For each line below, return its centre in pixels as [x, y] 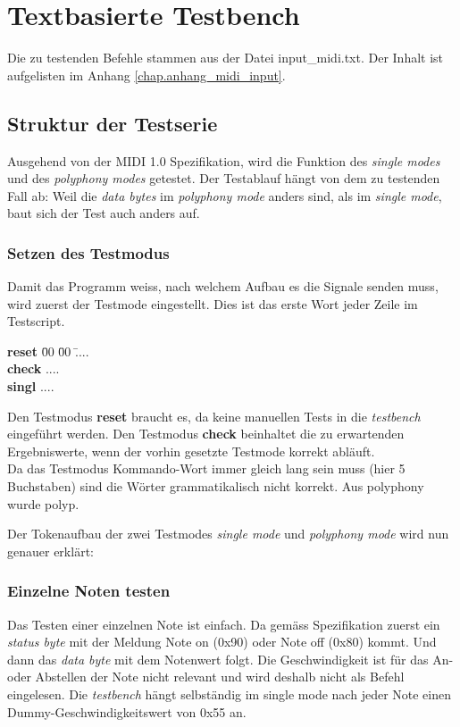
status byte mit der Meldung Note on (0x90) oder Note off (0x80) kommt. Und [222, 642]
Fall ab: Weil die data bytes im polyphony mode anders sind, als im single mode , [225, 195]
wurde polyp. [43, 503]
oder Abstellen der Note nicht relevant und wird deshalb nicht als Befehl [206, 677]
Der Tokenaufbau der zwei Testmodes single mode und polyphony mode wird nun [228, 534]
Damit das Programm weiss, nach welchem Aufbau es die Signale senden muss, [223, 286]
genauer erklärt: [50, 551]
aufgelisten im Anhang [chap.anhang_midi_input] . [146, 75]
